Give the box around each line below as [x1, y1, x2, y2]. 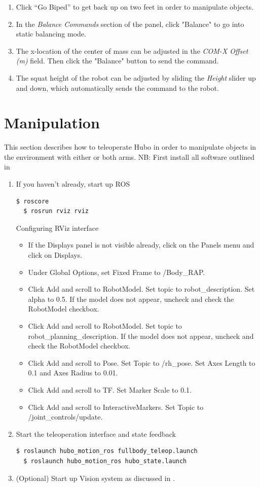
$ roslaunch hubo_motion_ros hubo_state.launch [23, 457, 187, 465]
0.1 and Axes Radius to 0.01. [28, 367, 118, 378]
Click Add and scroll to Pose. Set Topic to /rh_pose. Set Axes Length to [28, 357, 255, 368]
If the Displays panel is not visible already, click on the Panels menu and [28, 239, 254, 250]
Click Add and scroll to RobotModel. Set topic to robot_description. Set [28, 284, 255, 294]
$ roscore [16, 197, 49, 205]
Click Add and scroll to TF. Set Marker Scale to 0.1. [28, 384, 192, 395]
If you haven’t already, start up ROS [16, 179, 130, 189]
